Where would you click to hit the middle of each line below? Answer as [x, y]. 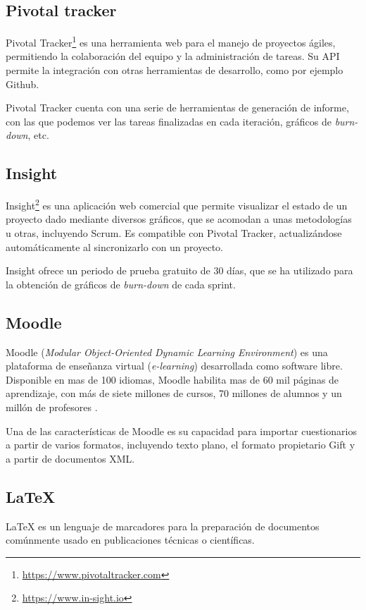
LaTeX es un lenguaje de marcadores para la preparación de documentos [163, 526]
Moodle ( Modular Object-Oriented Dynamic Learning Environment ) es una [167, 352]
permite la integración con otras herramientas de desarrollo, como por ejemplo [175, 70]
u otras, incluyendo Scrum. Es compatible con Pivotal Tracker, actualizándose [174, 233]
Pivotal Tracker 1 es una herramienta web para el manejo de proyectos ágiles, [171, 41]
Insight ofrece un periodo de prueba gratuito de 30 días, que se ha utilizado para [179, 270]
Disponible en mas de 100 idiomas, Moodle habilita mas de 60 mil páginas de [172, 379]
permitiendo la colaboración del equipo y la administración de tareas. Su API [173, 56]
